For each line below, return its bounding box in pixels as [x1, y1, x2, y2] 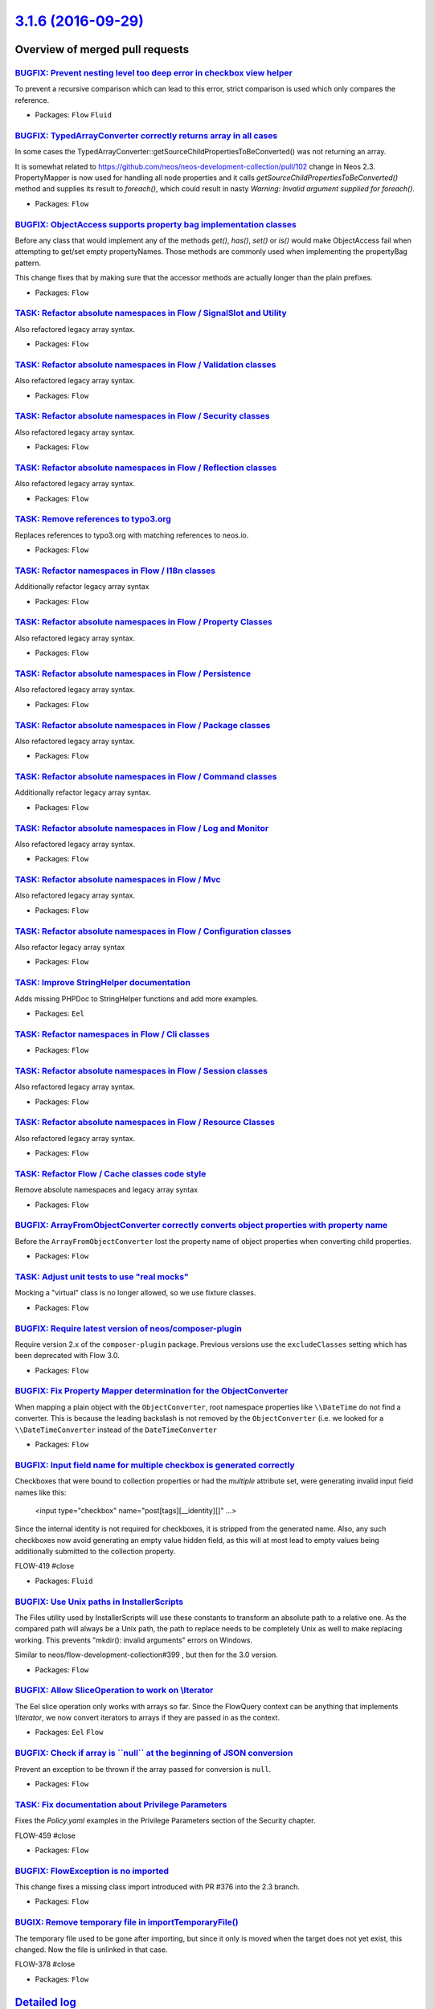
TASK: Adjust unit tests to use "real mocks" [14, 1270, 189, 1282]
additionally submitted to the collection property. [14, 1547, 176, 1557]
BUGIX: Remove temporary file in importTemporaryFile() [14, 1917, 239, 1928]
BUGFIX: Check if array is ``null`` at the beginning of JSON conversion [14, 1748, 293, 1759]
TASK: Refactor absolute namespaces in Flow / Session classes [14, 1065, 268, 1076]
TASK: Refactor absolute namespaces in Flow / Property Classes [14, 616, 272, 628]
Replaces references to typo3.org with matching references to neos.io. [14, 530, 249, 540]
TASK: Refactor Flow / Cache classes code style [14, 1168, 207, 1179]
